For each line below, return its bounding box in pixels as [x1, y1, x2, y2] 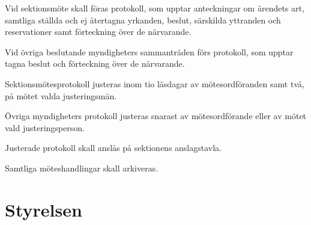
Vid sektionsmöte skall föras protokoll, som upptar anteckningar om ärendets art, [5, 2, 304, 14]
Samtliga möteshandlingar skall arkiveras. [5, 161, 159, 174]
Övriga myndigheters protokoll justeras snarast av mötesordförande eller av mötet [5, 109, 307, 122]
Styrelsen [5, 197, 82, 221]
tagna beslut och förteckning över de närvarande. [5, 57, 185, 70]
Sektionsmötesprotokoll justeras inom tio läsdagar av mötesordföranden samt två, [5, 77, 304, 90]
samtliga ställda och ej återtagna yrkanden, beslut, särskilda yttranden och [5, 13, 281, 26]
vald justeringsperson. [5, 121, 85, 134]
